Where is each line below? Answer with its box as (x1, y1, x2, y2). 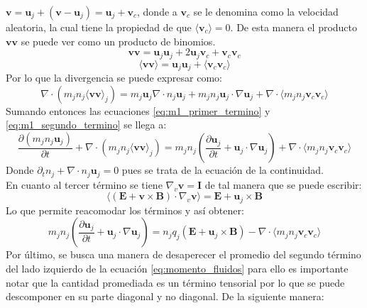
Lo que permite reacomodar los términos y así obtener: (6, 202, 244, 217)
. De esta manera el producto (230, 20, 358, 34)
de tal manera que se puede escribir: (204, 177, 362, 192)
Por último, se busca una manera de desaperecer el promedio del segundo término (6, 247, 361, 262)
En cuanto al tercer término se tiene (6, 177, 163, 192)
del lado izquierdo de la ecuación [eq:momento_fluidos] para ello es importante (6, 261, 349, 275)
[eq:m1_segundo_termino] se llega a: (6, 117, 167, 132)
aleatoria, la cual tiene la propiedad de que (6, 20, 192, 34)
